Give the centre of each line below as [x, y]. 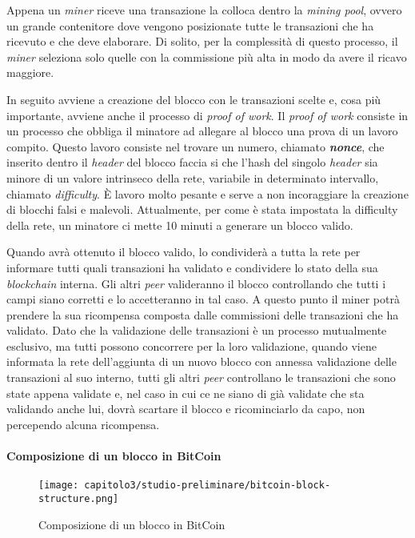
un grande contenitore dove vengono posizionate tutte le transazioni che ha [190, 25]
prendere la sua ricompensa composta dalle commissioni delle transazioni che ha [203, 314]
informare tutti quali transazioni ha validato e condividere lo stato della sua [192, 267]
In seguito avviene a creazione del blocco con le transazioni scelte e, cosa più [194, 99]
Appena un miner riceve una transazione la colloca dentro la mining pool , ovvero [204, 10]
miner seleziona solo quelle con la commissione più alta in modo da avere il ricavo [207, 56]
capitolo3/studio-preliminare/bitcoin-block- [207, 486]
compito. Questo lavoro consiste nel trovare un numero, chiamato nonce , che [196, 146]
